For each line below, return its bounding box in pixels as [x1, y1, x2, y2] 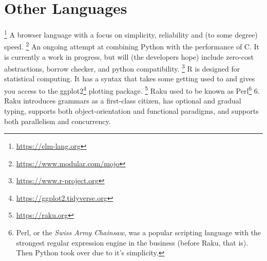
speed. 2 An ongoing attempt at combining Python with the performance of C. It [4, 40, 259, 52]
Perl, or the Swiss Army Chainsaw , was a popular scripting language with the [16, 227, 261, 238]
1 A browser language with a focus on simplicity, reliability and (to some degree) [4, 28, 258, 40]
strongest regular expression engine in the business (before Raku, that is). [16, 237, 249, 248]
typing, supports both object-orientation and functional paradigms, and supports [4, 105, 259, 116]
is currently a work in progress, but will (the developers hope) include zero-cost [4, 51, 254, 62]
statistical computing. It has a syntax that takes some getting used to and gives [4, 73, 255, 84]
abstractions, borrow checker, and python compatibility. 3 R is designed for [4, 62, 240, 74]
